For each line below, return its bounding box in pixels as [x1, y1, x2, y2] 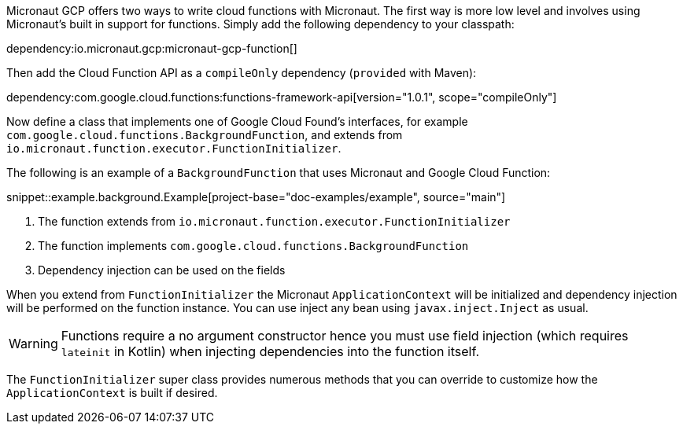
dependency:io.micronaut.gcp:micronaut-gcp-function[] [6, 42, 297, 55]
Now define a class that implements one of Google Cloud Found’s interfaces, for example [6, 115, 468, 128]
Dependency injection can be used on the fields [38, 263, 286, 277]
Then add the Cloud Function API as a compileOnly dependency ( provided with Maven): [6, 66, 477, 79]
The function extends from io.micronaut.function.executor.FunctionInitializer [38, 215, 511, 228]
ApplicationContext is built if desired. [6, 386, 218, 399]
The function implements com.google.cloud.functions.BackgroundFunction [38, 239, 469, 252]
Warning [9, 336, 58, 351]
